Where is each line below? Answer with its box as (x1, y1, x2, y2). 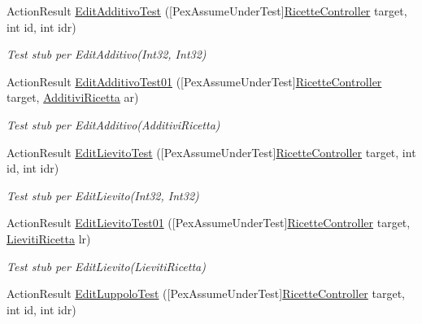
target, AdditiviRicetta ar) (7, 89, 139, 106)
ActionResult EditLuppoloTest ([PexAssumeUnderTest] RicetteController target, (7, 285, 406, 302)
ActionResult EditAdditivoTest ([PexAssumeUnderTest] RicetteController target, (7, 2, 407, 19)
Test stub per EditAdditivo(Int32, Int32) (7, 46, 207, 63)
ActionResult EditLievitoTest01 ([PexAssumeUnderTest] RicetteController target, (7, 214, 411, 231)
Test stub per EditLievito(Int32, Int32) (7, 186, 199, 204)
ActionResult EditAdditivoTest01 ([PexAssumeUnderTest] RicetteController (7, 72, 382, 90)
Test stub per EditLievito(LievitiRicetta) (7, 257, 206, 274)
